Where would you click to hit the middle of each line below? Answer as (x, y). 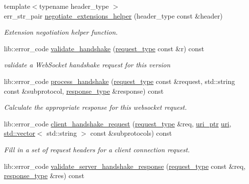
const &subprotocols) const (131, 133)
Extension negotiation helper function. (61, 32)
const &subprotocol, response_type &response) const (84, 91)
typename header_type (74, 6)
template (17, 6)
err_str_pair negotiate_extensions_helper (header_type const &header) (113, 15)
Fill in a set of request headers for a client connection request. (97, 149)
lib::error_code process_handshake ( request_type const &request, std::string (120, 81)
